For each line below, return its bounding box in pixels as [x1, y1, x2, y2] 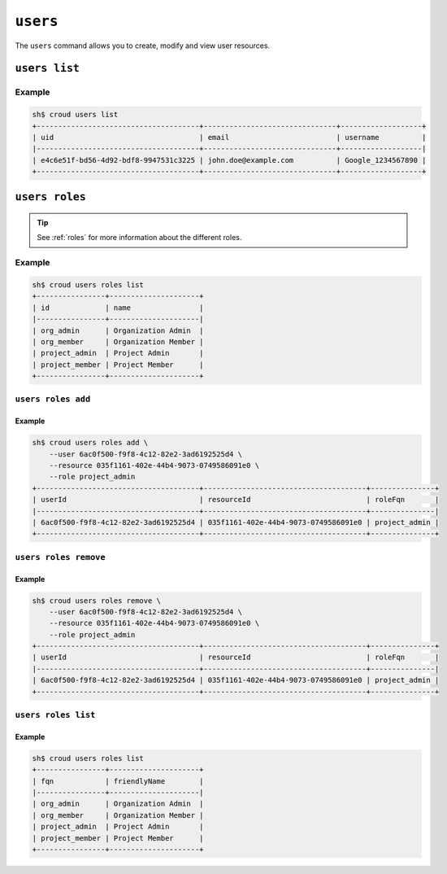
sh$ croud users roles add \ [32, 438, 149, 448]
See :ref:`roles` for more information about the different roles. [37, 233, 242, 243]
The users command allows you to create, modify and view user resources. [15, 41, 271, 50]
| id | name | [32, 303, 204, 312]
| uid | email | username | [32, 133, 427, 142]
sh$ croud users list [32, 110, 119, 120]
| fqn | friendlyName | [32, 776, 204, 785]
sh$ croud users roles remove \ [32, 596, 162, 605]
